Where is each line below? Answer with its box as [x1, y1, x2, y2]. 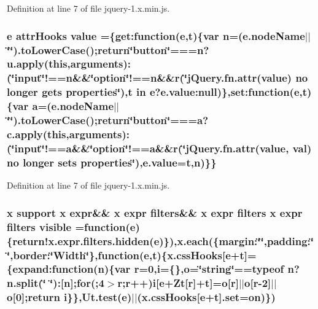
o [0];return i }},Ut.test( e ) [7, 289, 132, 305]
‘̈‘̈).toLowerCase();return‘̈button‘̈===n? [7, 42, 209, 57]
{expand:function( [7, 261, 98, 276]
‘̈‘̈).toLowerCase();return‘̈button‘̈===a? [7, 112, 209, 128]
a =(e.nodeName [32, 98, 114, 114]
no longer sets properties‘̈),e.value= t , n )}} [7, 154, 217, 170]
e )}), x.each [153, 233, 209, 248]
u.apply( [7, 56, 49, 71]
